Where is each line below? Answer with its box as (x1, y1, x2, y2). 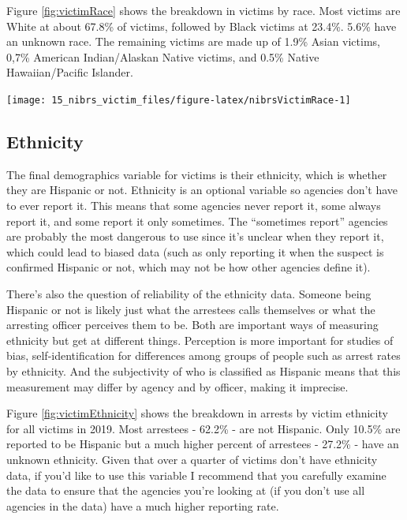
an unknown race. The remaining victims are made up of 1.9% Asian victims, (6, 33, 380, 50)
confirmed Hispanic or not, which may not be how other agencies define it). (6, 259, 371, 275)
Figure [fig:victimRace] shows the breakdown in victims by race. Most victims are (6, 2, 401, 18)
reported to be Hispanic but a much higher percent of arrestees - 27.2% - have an (6, 436, 399, 452)
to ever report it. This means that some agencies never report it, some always (6, 197, 381, 214)
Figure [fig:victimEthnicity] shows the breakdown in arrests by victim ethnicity (6, 405, 388, 421)
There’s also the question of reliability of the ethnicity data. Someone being (6, 285, 372, 301)
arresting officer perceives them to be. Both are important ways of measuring (6, 316, 379, 333)
